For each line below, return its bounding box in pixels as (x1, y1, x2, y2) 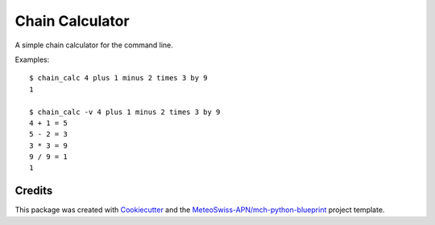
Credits (14, 184, 53, 198)
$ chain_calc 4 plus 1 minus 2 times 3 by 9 (29, 73, 209, 83)
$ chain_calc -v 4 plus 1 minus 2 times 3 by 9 (29, 107, 221, 117)
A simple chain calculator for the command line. (14, 40, 173, 50)
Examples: (14, 55, 50, 64)
